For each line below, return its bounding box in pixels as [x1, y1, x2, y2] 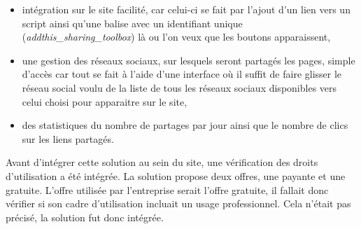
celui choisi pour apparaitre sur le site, [22, 94, 187, 109]
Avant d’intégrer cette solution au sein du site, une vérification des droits [6, 155, 318, 169]
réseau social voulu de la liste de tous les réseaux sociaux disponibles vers [22, 80, 337, 95]
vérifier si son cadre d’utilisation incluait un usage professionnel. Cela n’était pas [6, 196, 351, 211]
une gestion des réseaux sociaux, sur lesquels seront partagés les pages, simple [22, 53, 355, 67]
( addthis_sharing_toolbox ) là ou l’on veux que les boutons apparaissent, [22, 29, 331, 44]
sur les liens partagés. [22, 131, 114, 146]
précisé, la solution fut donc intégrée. [6, 209, 164, 224]
